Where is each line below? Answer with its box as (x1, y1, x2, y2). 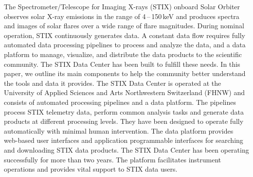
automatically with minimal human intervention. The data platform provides (4, 125, 234, 136)
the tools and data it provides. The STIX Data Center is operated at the (4, 78, 221, 88)
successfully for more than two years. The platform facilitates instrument (4, 154, 221, 164)
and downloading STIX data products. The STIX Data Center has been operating (4, 144, 249, 155)
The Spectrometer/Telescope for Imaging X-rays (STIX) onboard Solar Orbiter (4, 1, 240, 11)
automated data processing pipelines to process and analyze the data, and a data (4, 39, 246, 50)
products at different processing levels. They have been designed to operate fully (4, 116, 244, 126)
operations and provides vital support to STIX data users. (4, 164, 178, 174)
